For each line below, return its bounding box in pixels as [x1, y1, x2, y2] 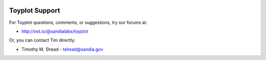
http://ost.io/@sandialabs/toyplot [21, 28, 88, 34]
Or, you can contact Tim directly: [9, 37, 76, 43]
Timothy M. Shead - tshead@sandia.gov [21, 46, 103, 52]
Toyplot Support [9, 6, 60, 15]
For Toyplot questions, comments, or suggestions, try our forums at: [9, 20, 148, 25]
